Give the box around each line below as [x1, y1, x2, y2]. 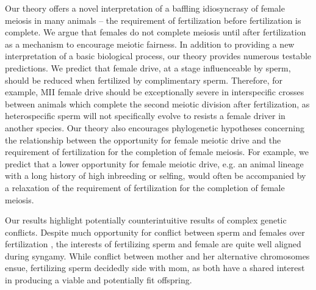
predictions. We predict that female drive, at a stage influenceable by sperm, [5, 61, 291, 74]
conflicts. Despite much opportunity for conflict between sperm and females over [5, 225, 305, 238]
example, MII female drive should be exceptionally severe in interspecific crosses [5, 85, 304, 98]
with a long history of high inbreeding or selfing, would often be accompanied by [5, 169, 306, 182]
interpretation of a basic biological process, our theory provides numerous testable [5, 49, 312, 62]
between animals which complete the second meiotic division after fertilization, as [5, 97, 310, 110]
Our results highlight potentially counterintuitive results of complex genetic [5, 214, 287, 227]
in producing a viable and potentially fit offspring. [5, 274, 192, 286]
